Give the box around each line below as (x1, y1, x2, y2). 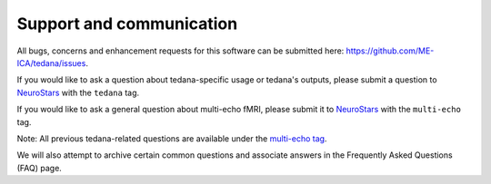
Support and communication (16, 14, 238, 34)
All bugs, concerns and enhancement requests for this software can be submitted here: (16, 45, 345, 56)
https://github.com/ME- (346, 45, 435, 56)
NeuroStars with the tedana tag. (16, 87, 140, 98)
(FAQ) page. (16, 162, 63, 173)
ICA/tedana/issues (16, 57, 86, 68)
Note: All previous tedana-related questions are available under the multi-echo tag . (16, 132, 327, 144)
